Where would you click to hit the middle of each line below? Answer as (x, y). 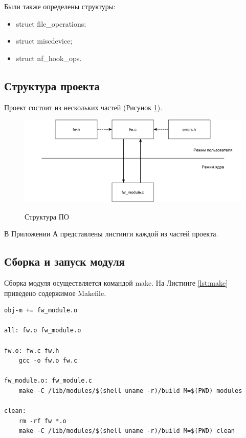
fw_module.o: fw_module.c (48, 381)
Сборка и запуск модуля (65, 261)
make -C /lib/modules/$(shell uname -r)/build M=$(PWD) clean (127, 431)
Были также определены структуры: (60, 6)
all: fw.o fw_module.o (43, 331)
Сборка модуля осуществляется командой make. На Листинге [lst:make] (116, 282)
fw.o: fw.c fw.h (32, 351)
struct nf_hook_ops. (49, 58)
